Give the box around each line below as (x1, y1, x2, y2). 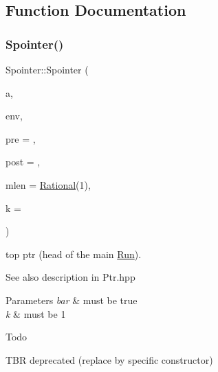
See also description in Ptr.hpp (6, 270, 135, 284)
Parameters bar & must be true (6, 292, 138, 307)
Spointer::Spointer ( (6, 62, 89, 76)
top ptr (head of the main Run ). (6, 246, 142, 261)
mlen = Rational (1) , (6, 177, 91, 191)
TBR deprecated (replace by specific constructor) (6, 352, 213, 367)
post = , (6, 154, 41, 169)
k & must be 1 (6, 306, 66, 321)
